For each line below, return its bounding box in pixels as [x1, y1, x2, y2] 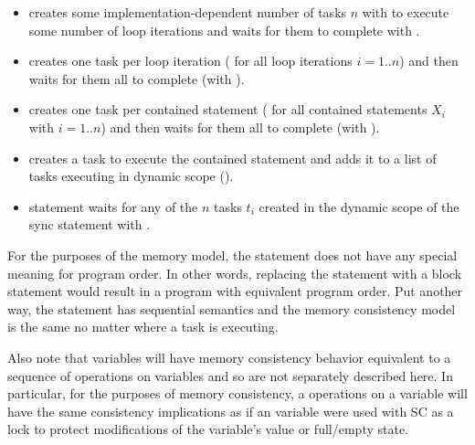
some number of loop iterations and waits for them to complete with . [28, 20, 420, 39]
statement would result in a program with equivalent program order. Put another [7, 281, 463, 301]
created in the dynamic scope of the [259, 196, 459, 216]
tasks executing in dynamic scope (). [28, 166, 234, 185]
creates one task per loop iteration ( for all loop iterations [28, 51, 353, 70]
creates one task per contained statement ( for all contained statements [28, 100, 427, 119]
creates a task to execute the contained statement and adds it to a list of [28, 148, 437, 167]
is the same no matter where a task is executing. [7, 317, 279, 336]
